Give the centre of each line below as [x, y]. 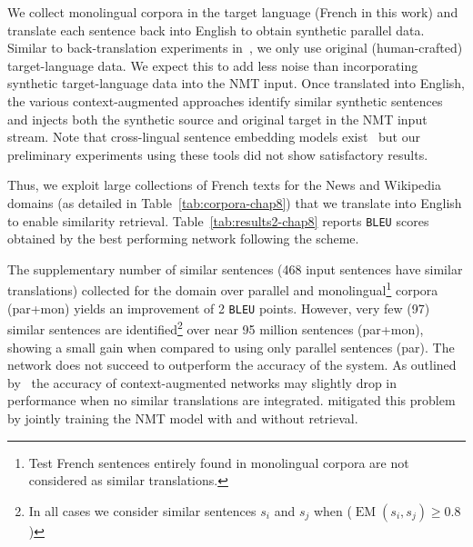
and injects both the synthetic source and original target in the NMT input [217, 119]
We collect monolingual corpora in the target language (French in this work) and [233, 12]
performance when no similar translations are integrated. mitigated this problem [231, 400]
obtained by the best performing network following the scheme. [183, 239]
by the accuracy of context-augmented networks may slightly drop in [202, 382]
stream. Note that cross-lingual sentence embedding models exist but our [214, 137]
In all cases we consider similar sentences [142, 510]
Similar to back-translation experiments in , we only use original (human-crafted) [235, 48]
